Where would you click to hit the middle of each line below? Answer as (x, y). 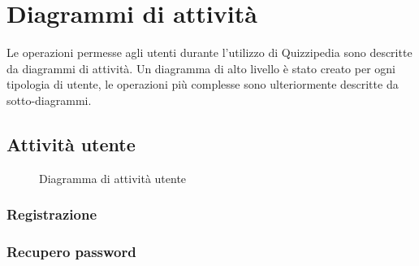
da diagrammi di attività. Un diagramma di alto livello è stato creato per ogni (201, 68)
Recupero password (71, 252)
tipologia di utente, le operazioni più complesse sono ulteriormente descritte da (203, 84)
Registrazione (52, 214)
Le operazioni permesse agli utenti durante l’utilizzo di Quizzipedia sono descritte (209, 52)
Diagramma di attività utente (113, 178)
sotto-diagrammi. (49, 100)
